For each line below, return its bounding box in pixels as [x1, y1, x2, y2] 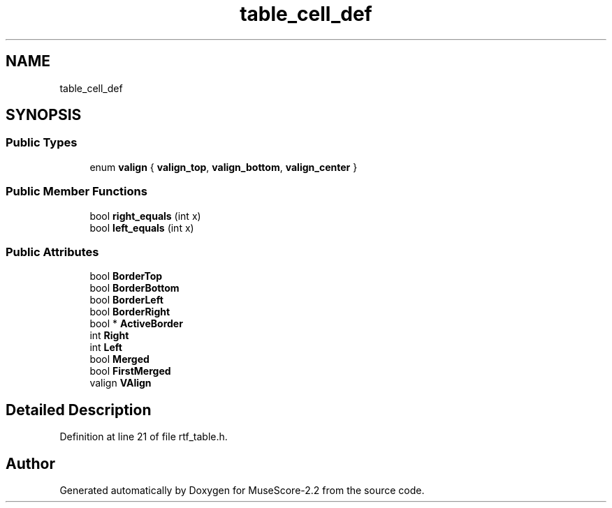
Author [6, 454, 55, 472]
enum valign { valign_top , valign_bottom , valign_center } [89, 160, 358, 173]
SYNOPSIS [6, 106, 82, 124]
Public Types [6, 135, 78, 150]
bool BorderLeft [89, 294, 163, 306]
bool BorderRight [89, 306, 170, 318]
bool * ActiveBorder [89, 317, 183, 330]
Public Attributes [6, 244, 99, 259]
